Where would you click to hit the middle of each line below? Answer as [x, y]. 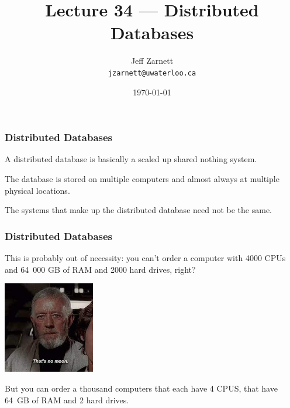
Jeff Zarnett [152, 61]
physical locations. [37, 190]
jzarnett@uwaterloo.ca [152, 73]
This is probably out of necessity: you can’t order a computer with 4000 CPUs [145, 258]
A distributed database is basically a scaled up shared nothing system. [131, 159]
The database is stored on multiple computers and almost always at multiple [142, 179]
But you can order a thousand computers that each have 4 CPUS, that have [141, 388]
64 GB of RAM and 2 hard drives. [67, 400]
